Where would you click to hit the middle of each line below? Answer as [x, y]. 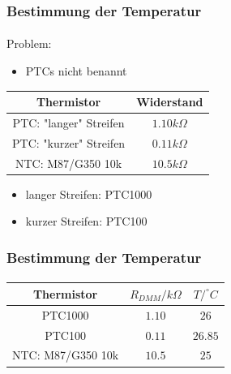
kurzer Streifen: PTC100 [86, 221]
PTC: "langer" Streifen [68, 122]
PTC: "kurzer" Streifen [69, 142]
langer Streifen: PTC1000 [89, 193]
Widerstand [170, 102]
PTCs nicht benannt [76, 71]
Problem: [29, 43]
